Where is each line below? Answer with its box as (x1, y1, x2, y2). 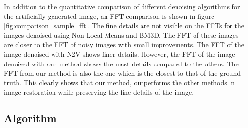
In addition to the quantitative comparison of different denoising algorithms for (4, 1, 240, 11)
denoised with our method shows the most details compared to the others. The (4, 58, 239, 68)
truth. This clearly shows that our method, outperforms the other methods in (4, 77, 235, 87)
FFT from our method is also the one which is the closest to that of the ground (4, 68, 241, 78)
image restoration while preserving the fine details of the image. (4, 87, 194, 97)
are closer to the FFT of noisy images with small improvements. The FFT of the (4, 39, 244, 49)
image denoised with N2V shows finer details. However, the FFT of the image (4, 48, 235, 59)
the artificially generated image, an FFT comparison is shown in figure (4, 11, 214, 21)
